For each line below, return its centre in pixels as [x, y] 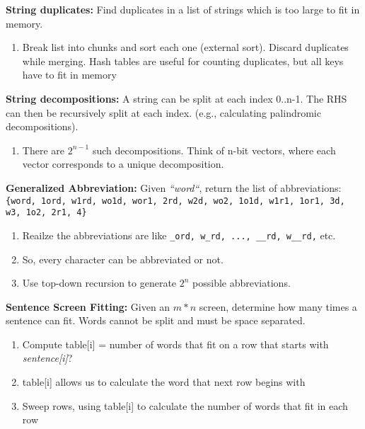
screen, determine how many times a [278, 306]
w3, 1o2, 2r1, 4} [46, 213]
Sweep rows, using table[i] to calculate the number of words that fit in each [185, 405]
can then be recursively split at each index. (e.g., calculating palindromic [163, 112]
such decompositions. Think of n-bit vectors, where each [214, 150]
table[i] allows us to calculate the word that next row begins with [164, 382]
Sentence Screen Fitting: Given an [88, 306]
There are [43, 150]
